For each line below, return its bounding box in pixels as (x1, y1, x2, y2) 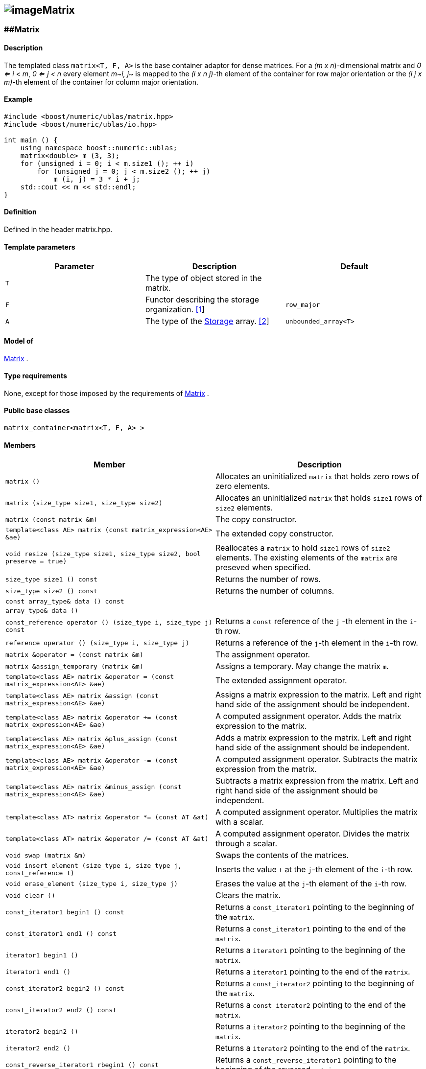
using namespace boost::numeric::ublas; (20, 143, 178, 152)
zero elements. (215, 481, 270, 491)
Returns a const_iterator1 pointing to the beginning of (215, 902, 415, 912)
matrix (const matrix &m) (5, 515, 97, 523)
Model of (4, 336, 34, 345)
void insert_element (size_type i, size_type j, (5, 862, 182, 870)
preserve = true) (5, 558, 67, 565)
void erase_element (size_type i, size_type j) (5, 880, 178, 887)
